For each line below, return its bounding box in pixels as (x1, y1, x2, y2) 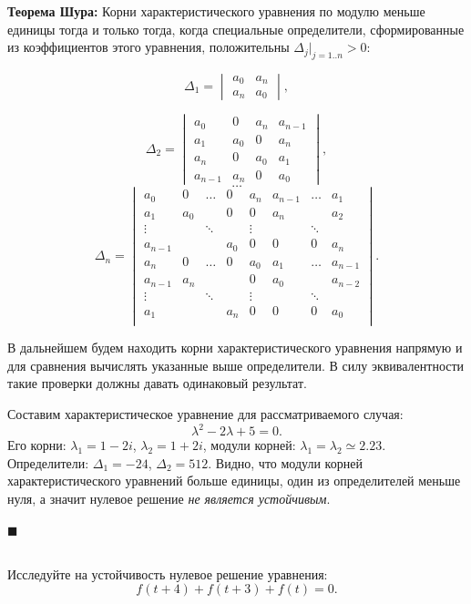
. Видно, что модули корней (208, 453, 363, 472)
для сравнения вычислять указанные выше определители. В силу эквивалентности (7, 355, 465, 374)
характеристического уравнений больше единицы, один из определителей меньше (7, 471, 461, 490)
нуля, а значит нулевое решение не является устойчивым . (7, 488, 331, 507)
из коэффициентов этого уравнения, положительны (7, 37, 290, 56)
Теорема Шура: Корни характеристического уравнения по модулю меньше (7, 2, 425, 20)
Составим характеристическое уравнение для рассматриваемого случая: (7, 404, 404, 424)
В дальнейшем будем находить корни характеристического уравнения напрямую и (7, 338, 463, 357)
